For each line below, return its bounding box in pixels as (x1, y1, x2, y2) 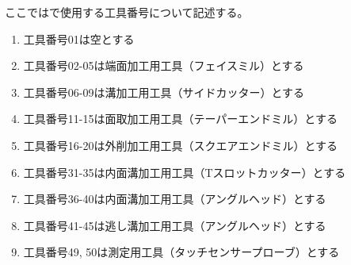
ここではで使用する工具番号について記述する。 (5, 4, 249, 20)
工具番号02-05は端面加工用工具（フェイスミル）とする (23, 57, 304, 74)
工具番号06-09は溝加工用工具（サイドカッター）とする (23, 83, 305, 100)
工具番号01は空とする (23, 30, 135, 47)
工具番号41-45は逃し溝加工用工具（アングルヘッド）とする (23, 217, 326, 233)
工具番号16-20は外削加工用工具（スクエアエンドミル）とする (23, 136, 338, 153)
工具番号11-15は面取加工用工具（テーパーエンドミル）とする (23, 110, 338, 127)
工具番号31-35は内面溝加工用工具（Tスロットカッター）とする (23, 163, 346, 180)
